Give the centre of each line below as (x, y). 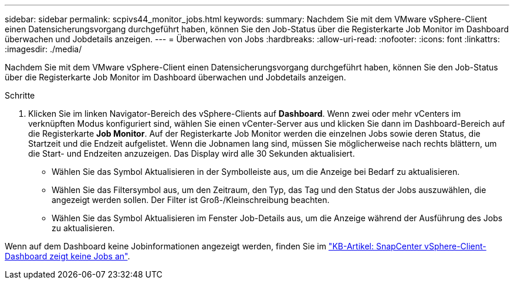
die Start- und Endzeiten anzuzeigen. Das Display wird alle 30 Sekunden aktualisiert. (192, 153)
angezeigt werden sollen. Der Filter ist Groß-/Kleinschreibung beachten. (191, 200)
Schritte (20, 95)
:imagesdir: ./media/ (43, 49)
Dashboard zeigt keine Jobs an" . (67, 256)
